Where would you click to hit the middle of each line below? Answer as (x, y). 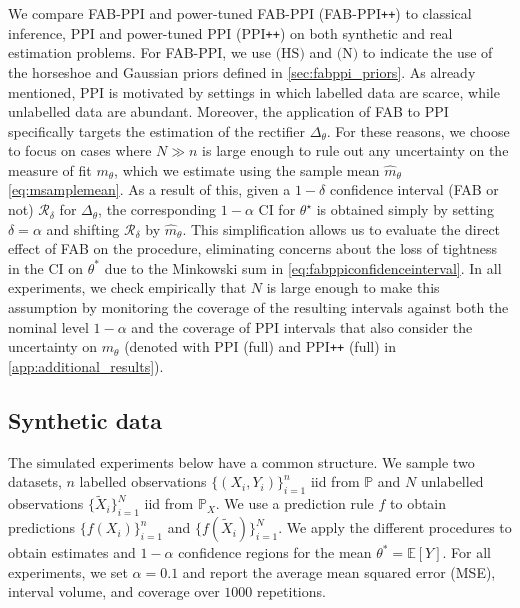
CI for (277, 209)
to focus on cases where (80, 150)
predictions (42, 527)
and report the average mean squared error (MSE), (339, 571)
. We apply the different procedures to (395, 527)
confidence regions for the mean (275, 552)
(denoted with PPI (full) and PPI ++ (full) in (260, 346)
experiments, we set (68, 571)
